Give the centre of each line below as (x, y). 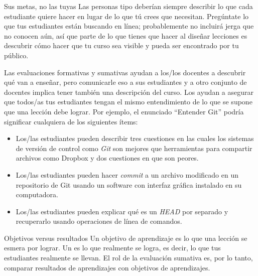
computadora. (37, 194)
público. (16, 55)
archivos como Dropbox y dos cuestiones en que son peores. (107, 158)
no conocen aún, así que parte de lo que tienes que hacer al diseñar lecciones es (126, 35)
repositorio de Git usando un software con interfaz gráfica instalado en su (129, 184)
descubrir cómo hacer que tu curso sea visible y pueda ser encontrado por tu (121, 45)
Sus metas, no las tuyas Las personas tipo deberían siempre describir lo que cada (128, 6)
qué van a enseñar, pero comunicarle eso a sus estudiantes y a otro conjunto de (125, 82)
